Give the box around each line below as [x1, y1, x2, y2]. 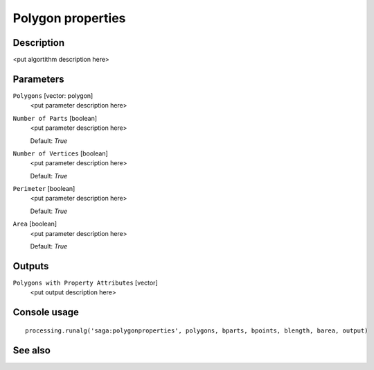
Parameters [12, 73, 64, 85]
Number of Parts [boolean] [12, 114, 97, 122]
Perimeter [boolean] [12, 185, 75, 193]
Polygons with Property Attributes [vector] [12, 278, 159, 287]
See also [12, 344, 51, 356]
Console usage [12, 306, 80, 319]
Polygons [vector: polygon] [12, 91, 93, 100]
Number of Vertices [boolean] [12, 149, 109, 158]
